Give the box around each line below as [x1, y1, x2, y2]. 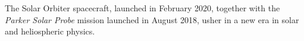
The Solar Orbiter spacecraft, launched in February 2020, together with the [5, 2, 280, 14]
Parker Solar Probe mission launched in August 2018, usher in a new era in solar [5, 13, 299, 26]
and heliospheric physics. [5, 25, 95, 37]
